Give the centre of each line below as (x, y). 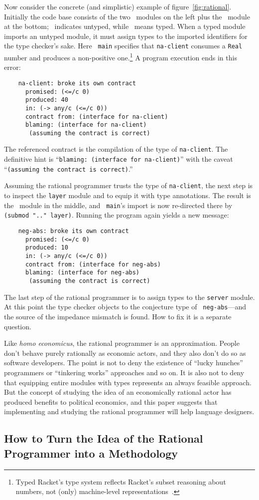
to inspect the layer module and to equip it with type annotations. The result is (128, 195)
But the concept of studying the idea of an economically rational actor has (118, 392)
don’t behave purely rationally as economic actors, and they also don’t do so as (125, 353)
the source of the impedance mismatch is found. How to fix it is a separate (118, 316)
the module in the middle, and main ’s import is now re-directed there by (118, 205)
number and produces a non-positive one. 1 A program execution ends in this (121, 57)
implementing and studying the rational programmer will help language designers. (129, 411)
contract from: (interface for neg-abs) (93, 264)
